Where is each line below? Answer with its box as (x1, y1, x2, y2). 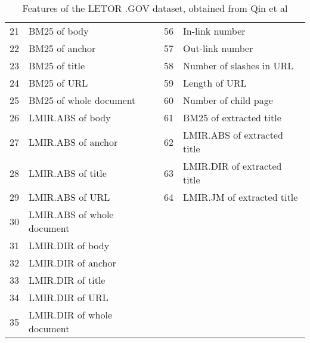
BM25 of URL (29, 76, 88, 90)
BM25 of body (29, 24, 89, 38)
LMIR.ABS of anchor (29, 134, 118, 149)
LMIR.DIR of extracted (183, 159, 282, 173)
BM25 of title (29, 59, 85, 72)
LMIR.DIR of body (29, 238, 110, 252)
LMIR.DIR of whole (29, 308, 113, 321)
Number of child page (183, 93, 273, 107)
